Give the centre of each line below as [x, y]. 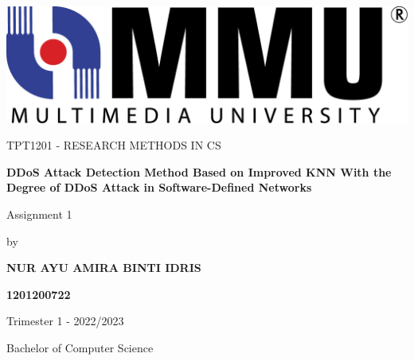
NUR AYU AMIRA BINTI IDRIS [104, 268]
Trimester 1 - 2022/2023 [65, 321]
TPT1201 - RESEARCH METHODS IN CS [114, 145]
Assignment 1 [39, 214]
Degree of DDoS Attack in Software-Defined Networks [159, 187]
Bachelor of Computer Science [80, 348]
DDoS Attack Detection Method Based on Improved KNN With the [199, 171]
